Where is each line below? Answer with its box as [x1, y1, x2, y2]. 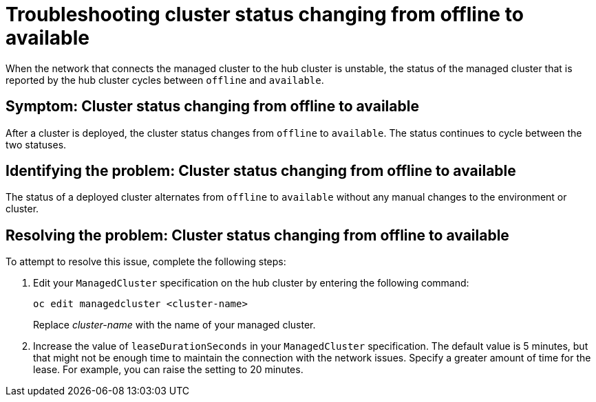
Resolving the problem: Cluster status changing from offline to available [6, 226, 509, 244]
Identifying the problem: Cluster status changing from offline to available [6, 162, 516, 180]
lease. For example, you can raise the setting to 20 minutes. [33, 364, 304, 376]
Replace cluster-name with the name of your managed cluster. [33, 319, 316, 331]
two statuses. [6, 138, 67, 150]
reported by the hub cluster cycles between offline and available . [6, 74, 324, 86]
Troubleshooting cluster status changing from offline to [6, 3, 524, 26]
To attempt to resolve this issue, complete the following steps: [6, 256, 286, 268]
